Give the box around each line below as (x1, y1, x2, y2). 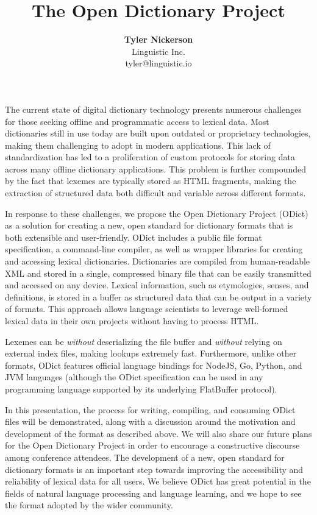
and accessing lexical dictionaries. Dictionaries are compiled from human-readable (5, 255, 310, 268)
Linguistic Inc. (132, 44, 185, 57)
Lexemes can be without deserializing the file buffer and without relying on (5, 335, 282, 347)
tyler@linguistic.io (125, 57, 192, 69)
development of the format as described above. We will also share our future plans (5, 427, 312, 439)
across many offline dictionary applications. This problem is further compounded (5, 162, 307, 175)
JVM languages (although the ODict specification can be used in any (5, 371, 263, 383)
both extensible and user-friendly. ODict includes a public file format (5, 230, 262, 243)
